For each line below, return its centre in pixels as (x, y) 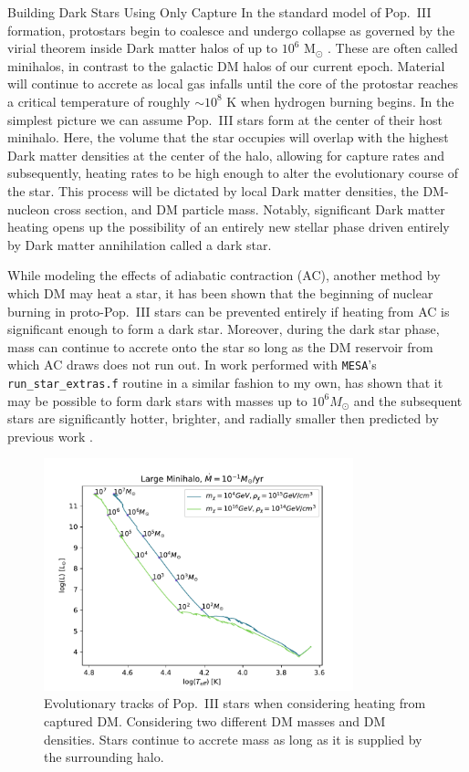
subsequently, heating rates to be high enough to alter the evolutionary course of (233, 173)
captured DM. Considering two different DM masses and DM (215, 720)
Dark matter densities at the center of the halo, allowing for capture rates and (226, 155)
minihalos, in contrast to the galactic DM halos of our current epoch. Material (226, 65)
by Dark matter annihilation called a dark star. (140, 244)
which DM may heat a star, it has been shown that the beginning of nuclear (220, 292)
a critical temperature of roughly (99, 101)
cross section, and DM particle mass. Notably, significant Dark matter (249, 209)
